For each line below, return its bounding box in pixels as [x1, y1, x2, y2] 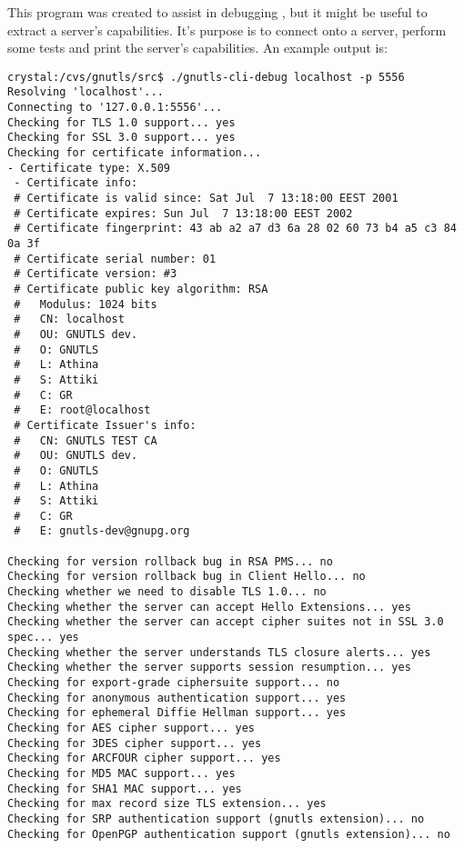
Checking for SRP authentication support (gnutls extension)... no [7, 812, 425, 825]
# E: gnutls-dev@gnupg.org [14, 524, 190, 538]
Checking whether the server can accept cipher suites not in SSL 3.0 [7, 615, 444, 629]
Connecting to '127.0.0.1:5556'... [7, 101, 223, 115]
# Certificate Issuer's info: [14, 418, 197, 432]
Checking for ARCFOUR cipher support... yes [7, 752, 281, 765]
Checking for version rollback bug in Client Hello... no [7, 570, 366, 584]
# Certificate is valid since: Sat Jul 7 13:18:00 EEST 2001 [14, 192, 398, 205]
